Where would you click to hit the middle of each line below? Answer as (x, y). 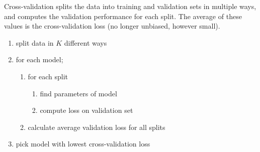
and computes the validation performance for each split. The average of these (123, 16)
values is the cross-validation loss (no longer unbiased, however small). (112, 26)
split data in (35, 42)
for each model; (39, 59)
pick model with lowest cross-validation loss (83, 144)
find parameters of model (78, 93)
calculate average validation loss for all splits (97, 127)
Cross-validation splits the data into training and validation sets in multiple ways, (130, 6)
